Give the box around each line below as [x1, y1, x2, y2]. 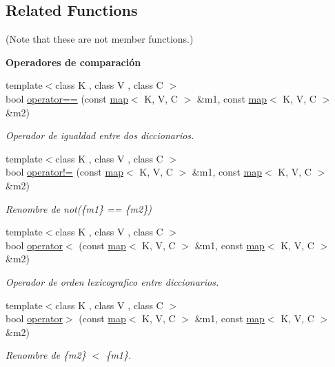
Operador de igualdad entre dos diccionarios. [6, 128, 194, 143]
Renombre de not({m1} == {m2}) [6, 201, 152, 216]
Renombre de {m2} [6, 348, 86, 362]
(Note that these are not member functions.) [6, 32, 194, 46]
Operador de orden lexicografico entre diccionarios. [6, 274, 219, 289]
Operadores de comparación [6, 54, 141, 69]
